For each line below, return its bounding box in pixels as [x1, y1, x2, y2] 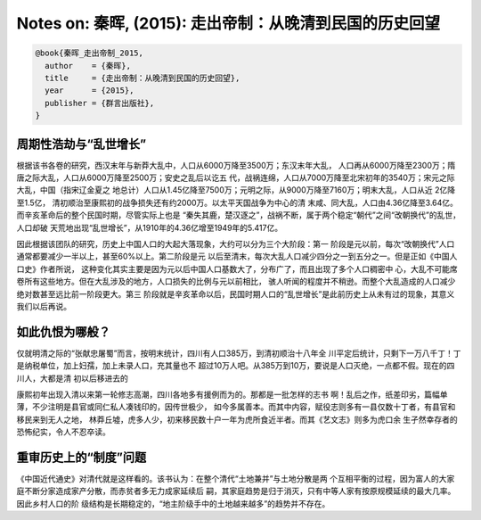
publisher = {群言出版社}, [45, 98, 155, 108]
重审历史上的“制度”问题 [16, 450, 147, 465]
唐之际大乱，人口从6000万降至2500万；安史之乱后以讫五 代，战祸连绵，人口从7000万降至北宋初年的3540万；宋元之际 [16, 172, 455, 183]
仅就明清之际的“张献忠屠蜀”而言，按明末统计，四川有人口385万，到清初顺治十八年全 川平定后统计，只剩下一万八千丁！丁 [16, 348, 461, 359]
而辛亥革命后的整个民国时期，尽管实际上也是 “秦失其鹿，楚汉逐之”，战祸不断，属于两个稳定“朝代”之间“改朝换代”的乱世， [16, 210, 461, 220]
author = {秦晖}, [45, 61, 131, 70]
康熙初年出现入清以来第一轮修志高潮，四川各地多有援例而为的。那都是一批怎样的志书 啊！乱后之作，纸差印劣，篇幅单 [16, 389, 448, 400]
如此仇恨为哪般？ [16, 324, 110, 339]
